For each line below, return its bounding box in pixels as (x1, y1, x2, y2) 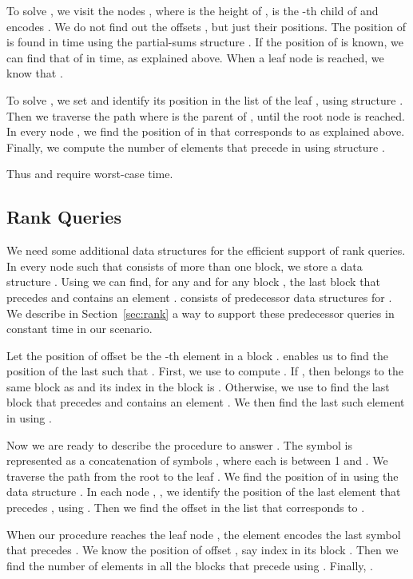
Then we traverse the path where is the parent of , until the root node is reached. (6, 107, 405, 124)
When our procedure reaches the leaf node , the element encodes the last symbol (6, 525, 401, 542)
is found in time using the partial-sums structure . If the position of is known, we (6, 34, 403, 50)
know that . (6, 65, 63, 81)
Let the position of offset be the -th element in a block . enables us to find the (6, 347, 389, 363)
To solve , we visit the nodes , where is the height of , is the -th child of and (6, 2, 379, 18)
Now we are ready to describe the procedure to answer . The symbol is (6, 436, 352, 453)
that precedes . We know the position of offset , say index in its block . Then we (6, 541, 399, 558)
